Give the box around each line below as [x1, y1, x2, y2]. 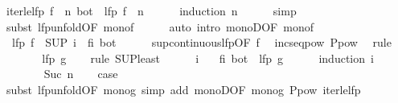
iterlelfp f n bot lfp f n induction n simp [6, 2, 297, 19]
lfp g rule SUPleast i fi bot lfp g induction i [42, 49, 374, 66]
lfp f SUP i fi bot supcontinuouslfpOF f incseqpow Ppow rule [11, 34, 392, 51]
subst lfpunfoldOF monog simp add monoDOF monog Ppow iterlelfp [6, 80, 361, 97]
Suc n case [43, 65, 118, 82]
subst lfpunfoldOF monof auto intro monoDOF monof [6, 18, 314, 35]
